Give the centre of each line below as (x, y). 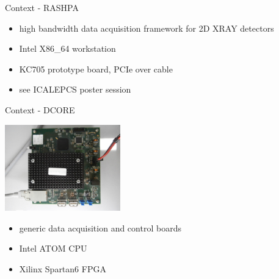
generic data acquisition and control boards (100, 228)
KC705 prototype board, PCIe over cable (96, 69)
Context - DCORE (40, 109)
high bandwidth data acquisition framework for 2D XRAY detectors (147, 28)
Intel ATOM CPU (53, 248)
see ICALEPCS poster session (75, 89)
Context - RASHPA (42, 7)
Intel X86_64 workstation (67, 48)
